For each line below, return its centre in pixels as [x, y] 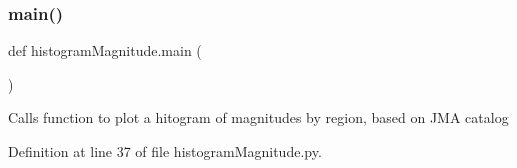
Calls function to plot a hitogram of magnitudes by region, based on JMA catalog [258, 117]
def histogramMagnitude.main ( [105, 50]
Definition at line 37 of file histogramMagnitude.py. [165, 151]
